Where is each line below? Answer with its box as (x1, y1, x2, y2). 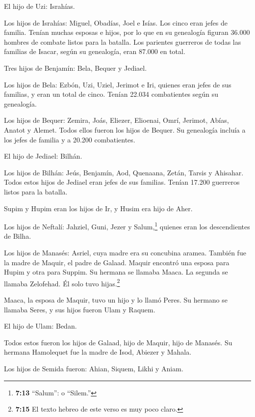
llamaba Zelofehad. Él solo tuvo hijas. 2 (4, 277, 120, 288)
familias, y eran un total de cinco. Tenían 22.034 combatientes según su (4, 89, 219, 99)
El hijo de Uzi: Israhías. (4, 1, 75, 11)
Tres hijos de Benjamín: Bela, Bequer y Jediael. (4, 62, 147, 73)
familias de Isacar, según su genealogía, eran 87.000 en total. (4, 46, 185, 56)
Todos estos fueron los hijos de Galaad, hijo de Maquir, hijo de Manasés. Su (4, 337, 232, 347)
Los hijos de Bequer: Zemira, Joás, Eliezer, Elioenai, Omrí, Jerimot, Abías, (4, 115, 229, 125)
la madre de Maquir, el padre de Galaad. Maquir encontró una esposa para (4, 257, 229, 267)
